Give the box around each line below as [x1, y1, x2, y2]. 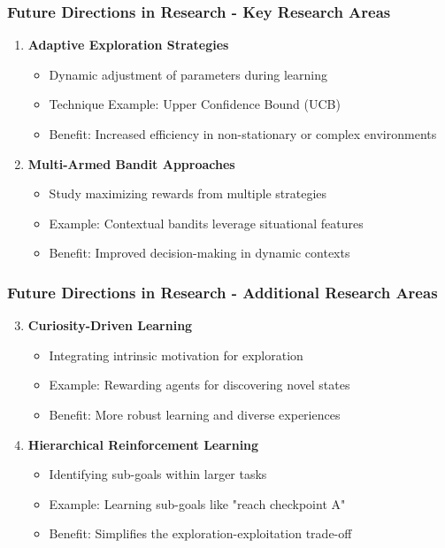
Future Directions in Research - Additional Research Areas [7, 281, 438, 303]
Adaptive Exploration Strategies [27, 35, 229, 54]
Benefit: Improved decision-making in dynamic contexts [49, 243, 350, 262]
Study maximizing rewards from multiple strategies [49, 184, 327, 203]
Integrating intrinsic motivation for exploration [49, 345, 303, 364]
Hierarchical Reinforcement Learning [27, 435, 259, 453]
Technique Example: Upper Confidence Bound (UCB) [49, 95, 341, 113]
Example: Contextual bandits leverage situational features [49, 213, 364, 232]
